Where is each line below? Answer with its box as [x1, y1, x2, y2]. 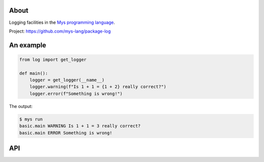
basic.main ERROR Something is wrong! [19, 130, 112, 136]
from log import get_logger [19, 56, 87, 62]
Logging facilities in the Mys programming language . [9, 19, 115, 25]
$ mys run [19, 116, 43, 122]
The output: [9, 103, 33, 109]
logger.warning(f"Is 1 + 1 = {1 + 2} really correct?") [29, 84, 167, 90]
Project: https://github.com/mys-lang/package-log [9, 28, 111, 34]
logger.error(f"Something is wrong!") [29, 90, 123, 96]
